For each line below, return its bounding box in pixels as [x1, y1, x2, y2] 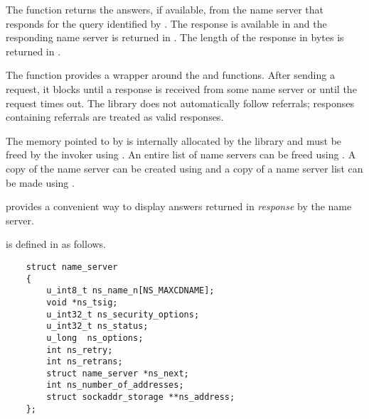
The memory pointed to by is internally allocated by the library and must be [6, 133, 342, 148]
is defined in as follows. [6, 236, 107, 251]
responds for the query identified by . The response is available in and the [6, 16, 327, 31]
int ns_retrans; [46, 357, 123, 367]
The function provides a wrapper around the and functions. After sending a [6, 67, 335, 82]
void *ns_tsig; [46, 297, 118, 308]
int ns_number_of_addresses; [46, 380, 184, 391]
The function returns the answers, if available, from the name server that [6, 2, 323, 16]
